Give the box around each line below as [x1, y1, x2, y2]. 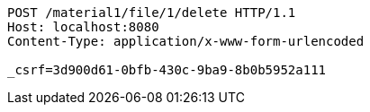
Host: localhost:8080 [7, 20, 159, 34]
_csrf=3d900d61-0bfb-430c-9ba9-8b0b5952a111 [7, 63, 327, 77]
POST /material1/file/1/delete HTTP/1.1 [7, 5, 296, 20]
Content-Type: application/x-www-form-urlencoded [7, 34, 365, 48]
